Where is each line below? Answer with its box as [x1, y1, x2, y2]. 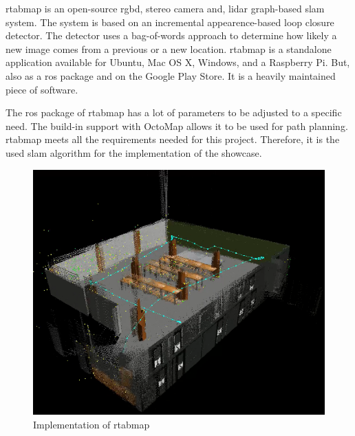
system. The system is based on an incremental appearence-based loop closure [6, 14, 334, 29]
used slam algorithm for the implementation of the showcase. [6, 145, 262, 160]
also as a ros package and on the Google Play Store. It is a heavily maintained [6, 68, 336, 83]
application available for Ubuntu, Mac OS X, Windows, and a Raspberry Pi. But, [6, 55, 350, 69]
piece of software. [6, 82, 78, 96]
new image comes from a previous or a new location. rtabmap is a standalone [6, 41, 332, 56]
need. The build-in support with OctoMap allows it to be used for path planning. [6, 118, 348, 133]
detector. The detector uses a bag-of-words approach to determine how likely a [6, 28, 337, 43]
